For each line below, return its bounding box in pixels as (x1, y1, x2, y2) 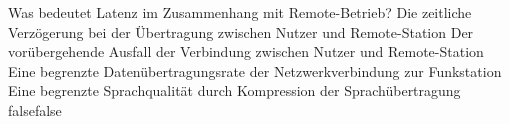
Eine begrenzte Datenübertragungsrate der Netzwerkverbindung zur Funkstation (8, 60, 502, 81)
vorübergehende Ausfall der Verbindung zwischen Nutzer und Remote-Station (8, 41, 484, 62)
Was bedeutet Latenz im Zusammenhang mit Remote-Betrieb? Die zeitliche (8, 2, 472, 22)
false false (8, 99, 62, 120)
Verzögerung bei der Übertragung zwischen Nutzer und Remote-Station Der (8, 21, 474, 42)
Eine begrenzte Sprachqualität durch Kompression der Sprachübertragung (8, 80, 461, 101)
